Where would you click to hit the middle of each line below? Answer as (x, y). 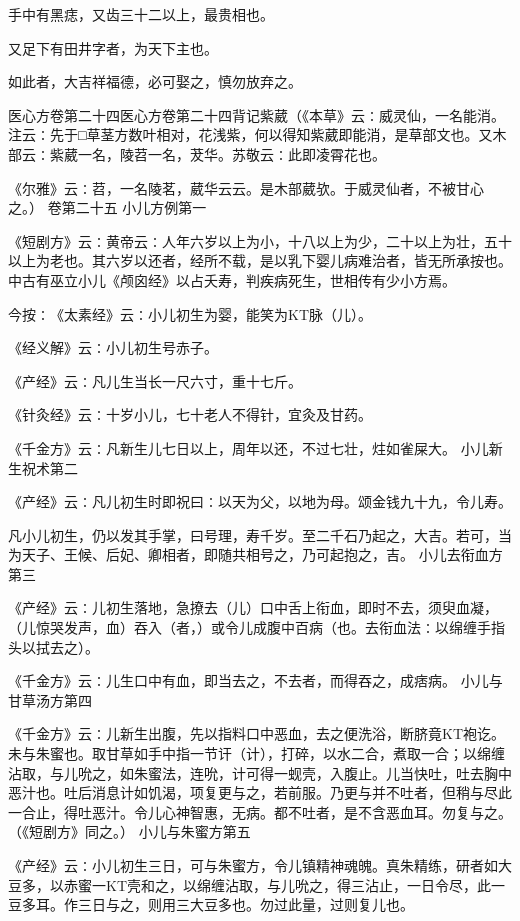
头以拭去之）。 (53, 646)
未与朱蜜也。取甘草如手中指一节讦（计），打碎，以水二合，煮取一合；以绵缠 (256, 753)
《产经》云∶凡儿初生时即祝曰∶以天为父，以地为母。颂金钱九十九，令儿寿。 (260, 501)
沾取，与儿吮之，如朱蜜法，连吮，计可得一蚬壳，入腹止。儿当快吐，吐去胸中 (260, 772)
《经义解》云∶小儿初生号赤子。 (113, 347)
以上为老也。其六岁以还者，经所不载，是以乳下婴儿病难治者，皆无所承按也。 (260, 260)
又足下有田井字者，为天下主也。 (113, 47)
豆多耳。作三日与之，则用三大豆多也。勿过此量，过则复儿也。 (211, 904)
